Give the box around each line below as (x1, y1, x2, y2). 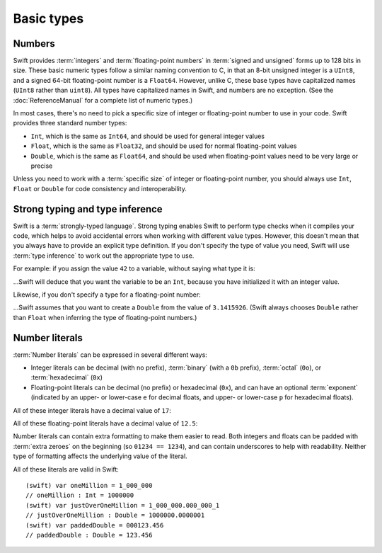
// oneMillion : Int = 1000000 (25, 491, 134, 499)
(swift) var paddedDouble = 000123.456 (25, 521, 164, 529)
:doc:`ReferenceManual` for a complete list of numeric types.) (13, 96, 193, 104)
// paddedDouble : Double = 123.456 (25, 531, 153, 539)
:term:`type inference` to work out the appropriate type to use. (13, 251, 195, 260)
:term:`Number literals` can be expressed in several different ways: (13, 350, 208, 359)
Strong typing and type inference (13, 203, 163, 215)
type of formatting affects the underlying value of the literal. (13, 452, 187, 460)
